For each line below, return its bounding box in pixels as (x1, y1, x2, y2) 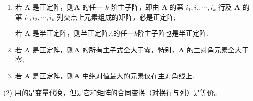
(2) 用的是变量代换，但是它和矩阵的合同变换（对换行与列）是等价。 (3, 87, 221, 97)
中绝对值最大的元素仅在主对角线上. (82, 70, 195, 80)
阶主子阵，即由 (111, 2, 159, 12)
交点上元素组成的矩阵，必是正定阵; (63, 11, 176, 22)
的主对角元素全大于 (186, 44, 249, 54)
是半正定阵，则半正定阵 (32, 28, 109, 38)
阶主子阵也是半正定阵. (138, 28, 209, 38)
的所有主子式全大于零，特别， (82, 44, 179, 54)
